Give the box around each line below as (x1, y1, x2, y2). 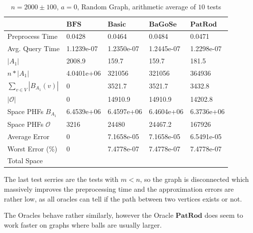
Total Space (7, 155, 43, 166)
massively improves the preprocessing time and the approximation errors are (4, 184, 234, 194)
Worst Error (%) (7, 143, 57, 153)
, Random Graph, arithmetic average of (77, 1, 196, 11)
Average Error (7, 131, 50, 141)
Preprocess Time (7, 31, 57, 41)
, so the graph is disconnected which (140, 174, 249, 184)
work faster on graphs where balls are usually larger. (4, 219, 162, 230)
